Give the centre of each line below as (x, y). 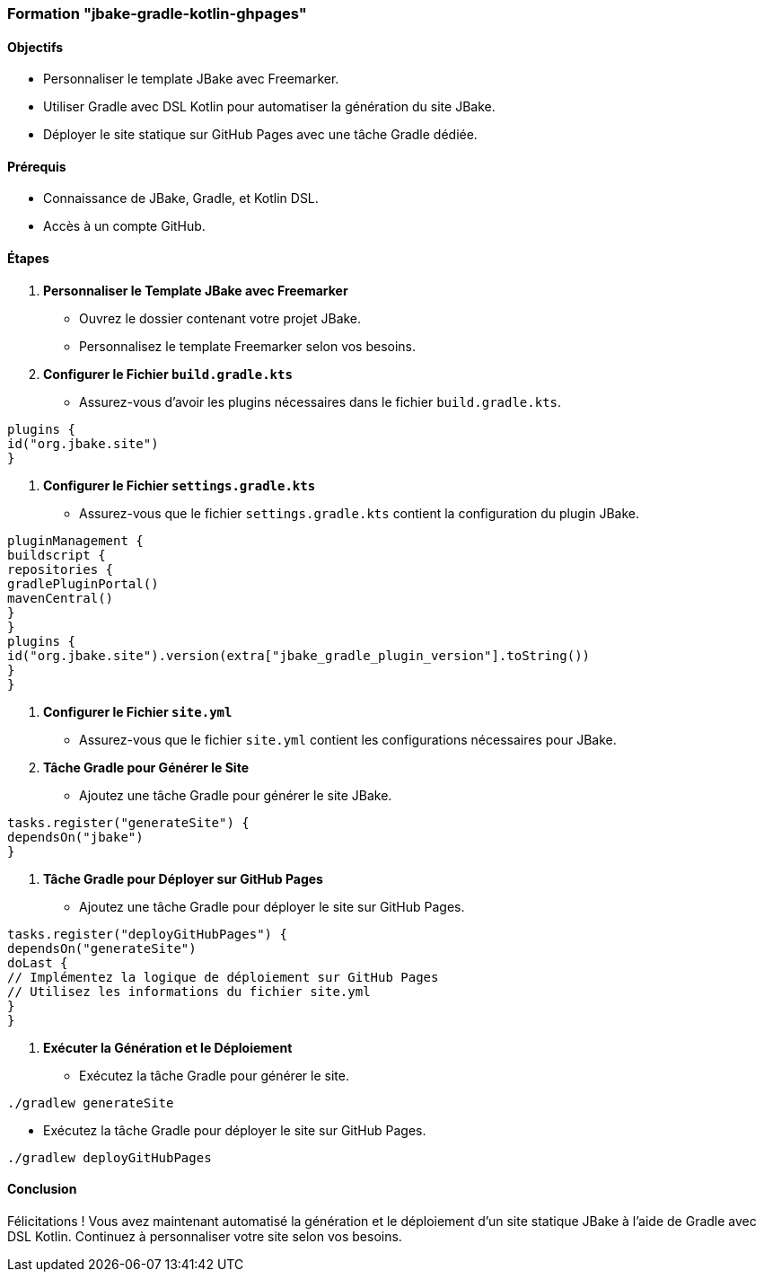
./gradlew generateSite (91, 1103)
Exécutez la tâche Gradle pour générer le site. (214, 1075)
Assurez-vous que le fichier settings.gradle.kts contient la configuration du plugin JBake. (359, 513)
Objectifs (35, 47)
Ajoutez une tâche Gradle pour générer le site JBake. (236, 795)
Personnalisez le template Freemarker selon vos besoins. (248, 346)
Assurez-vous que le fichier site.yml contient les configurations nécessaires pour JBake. (348, 739)
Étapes (28, 259)
